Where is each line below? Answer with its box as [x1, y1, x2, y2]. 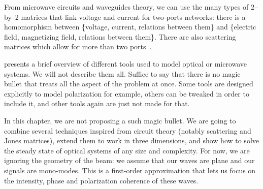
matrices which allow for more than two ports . [4, 41, 152, 52]
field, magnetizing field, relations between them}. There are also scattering [4, 31, 236, 42]
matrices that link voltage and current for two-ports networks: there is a [21, 11, 246, 22]
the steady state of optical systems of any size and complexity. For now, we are [4, 145, 250, 155]
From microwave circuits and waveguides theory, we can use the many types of [4, 2, 249, 12]
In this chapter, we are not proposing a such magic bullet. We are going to [4, 115, 236, 125]
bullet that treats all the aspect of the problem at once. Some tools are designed [4, 78, 253, 89]
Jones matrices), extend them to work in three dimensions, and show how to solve [4, 135, 259, 146]
